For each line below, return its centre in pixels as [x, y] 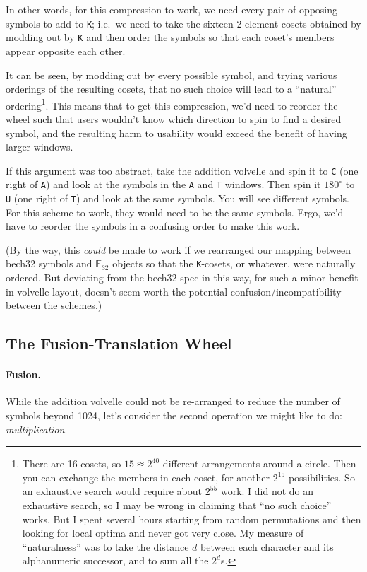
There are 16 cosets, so [72, 463]
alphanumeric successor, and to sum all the [115, 560]
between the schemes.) [54, 305]
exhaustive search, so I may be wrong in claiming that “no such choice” [177, 505]
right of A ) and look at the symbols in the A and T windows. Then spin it [163, 184]
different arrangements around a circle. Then [259, 463]
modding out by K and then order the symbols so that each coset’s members [170, 37]
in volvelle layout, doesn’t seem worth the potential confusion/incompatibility [174, 291]
